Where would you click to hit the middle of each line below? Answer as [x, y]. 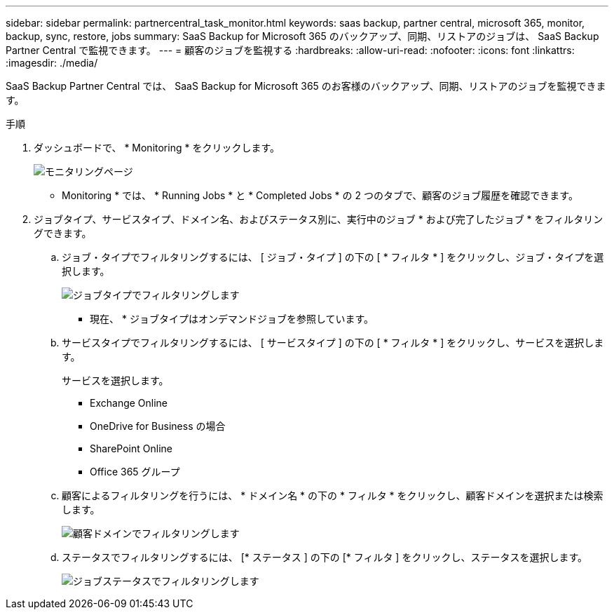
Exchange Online [129, 403]
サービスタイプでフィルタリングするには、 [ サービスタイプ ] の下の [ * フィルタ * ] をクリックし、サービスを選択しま [333, 343]
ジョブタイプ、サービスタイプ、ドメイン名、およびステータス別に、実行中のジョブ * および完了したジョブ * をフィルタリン [319, 219]
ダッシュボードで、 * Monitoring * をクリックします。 [157, 148]
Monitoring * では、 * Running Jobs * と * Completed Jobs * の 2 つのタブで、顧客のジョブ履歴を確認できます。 [320, 195]
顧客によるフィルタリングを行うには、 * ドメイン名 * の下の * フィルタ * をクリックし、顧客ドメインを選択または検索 [333, 495]
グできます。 [63, 233]
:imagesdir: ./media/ [52, 63]
